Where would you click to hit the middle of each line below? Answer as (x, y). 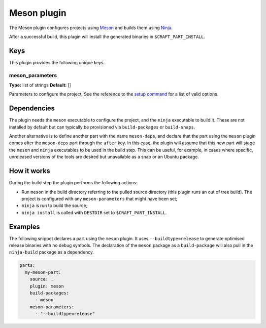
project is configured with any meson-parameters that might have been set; (100, 199)
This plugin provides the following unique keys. (57, 62)
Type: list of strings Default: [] (40, 85)
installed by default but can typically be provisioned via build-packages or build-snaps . (102, 127)
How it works (30, 171)
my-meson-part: (43, 272)
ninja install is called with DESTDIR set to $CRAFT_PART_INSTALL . (94, 212)
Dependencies (32, 108)
